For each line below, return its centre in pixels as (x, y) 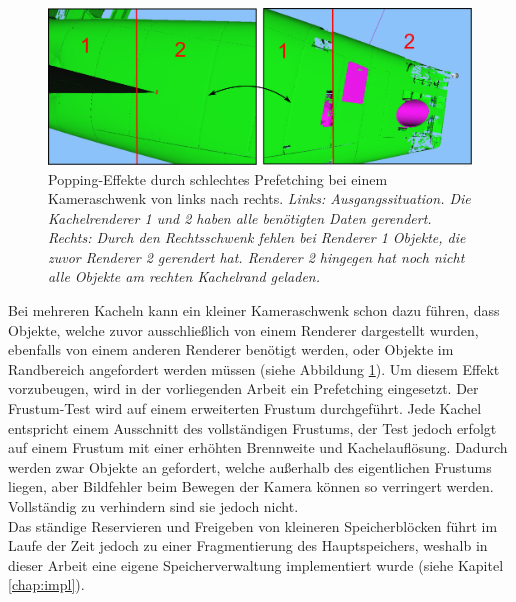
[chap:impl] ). (46, 584)
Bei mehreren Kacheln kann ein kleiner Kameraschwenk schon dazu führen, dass (254, 310)
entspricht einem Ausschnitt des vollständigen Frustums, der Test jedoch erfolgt (252, 427)
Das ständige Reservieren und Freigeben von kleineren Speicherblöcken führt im (253, 525)
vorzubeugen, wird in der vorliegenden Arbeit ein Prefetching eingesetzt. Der (243, 388)
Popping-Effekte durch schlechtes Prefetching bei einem (218, 178)
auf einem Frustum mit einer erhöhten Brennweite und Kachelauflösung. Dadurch (258, 447)
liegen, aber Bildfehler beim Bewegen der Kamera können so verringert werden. (251, 486)
